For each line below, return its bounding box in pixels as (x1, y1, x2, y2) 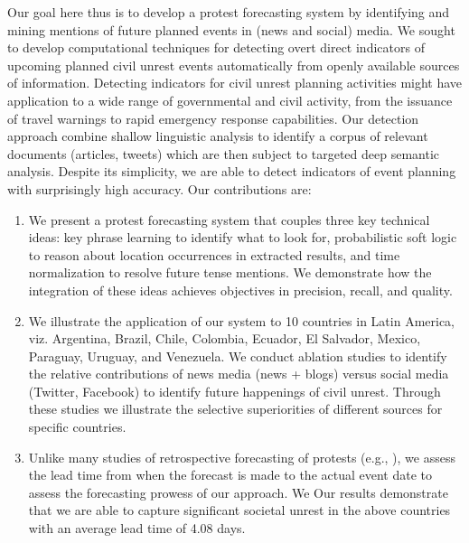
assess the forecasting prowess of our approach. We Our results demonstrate (28, 482, 448, 501)
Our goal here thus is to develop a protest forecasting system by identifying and (7, 3, 450, 21)
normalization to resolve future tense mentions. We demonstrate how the (28, 263, 432, 282)
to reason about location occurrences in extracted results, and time (28, 245, 400, 264)
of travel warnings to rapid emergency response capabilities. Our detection (7, 108, 419, 127)
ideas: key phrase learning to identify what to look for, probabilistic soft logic (28, 228, 457, 247)
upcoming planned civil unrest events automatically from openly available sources (7, 55, 460, 74)
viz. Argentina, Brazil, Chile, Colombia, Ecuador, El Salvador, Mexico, (28, 329, 421, 348)
